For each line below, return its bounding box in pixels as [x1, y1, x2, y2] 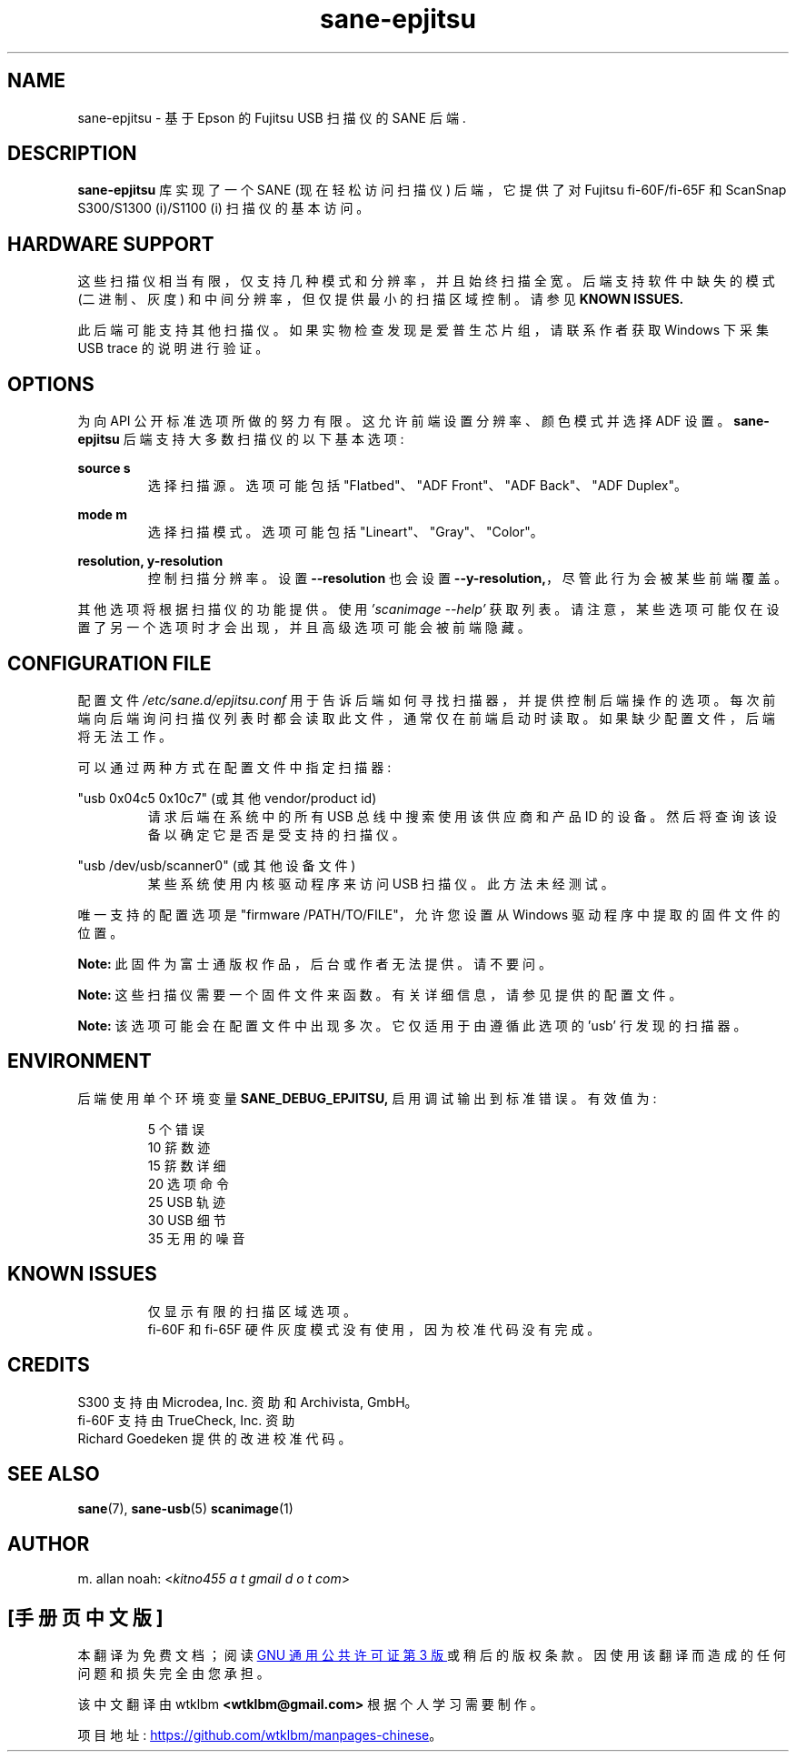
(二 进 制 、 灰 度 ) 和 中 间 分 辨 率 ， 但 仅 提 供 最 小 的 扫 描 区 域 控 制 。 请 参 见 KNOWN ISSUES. [77, 291, 684, 307]
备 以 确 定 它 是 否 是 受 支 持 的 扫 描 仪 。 [147, 826, 405, 842]
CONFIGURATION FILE [7, 651, 212, 675]
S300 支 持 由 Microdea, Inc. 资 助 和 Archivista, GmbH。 [77, 1393, 418, 1410]
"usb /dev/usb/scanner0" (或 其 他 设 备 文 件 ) [77, 857, 356, 873]
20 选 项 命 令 [147, 1175, 229, 1191]
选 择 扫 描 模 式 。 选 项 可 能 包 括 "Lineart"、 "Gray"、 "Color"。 [147, 524, 543, 540]
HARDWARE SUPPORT [7, 232, 214, 256]
